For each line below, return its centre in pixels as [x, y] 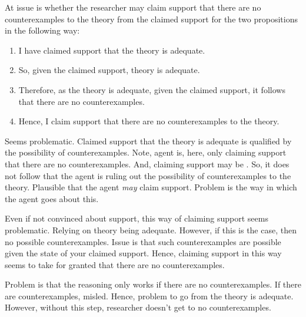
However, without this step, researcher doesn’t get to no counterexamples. [138, 307]
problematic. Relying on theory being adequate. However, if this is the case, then [151, 230]
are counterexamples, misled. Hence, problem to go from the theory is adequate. [149, 295]
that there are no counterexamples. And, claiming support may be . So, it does [147, 164]
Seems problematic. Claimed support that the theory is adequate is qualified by [148, 141]
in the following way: [42, 30]
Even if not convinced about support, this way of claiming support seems [137, 218]
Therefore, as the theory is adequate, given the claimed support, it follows [152, 89]
